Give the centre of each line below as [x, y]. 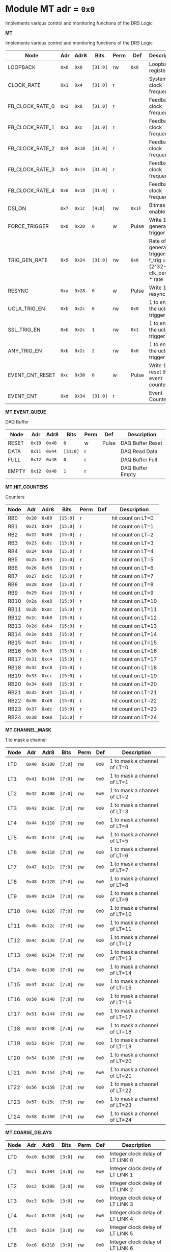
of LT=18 [121, 1031]
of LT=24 [121, 1120]
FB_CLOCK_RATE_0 [31, 106]
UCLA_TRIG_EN [26, 309]
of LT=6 [119, 855]
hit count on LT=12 [134, 618]
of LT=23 [121, 1105]
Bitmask [159, 205]
